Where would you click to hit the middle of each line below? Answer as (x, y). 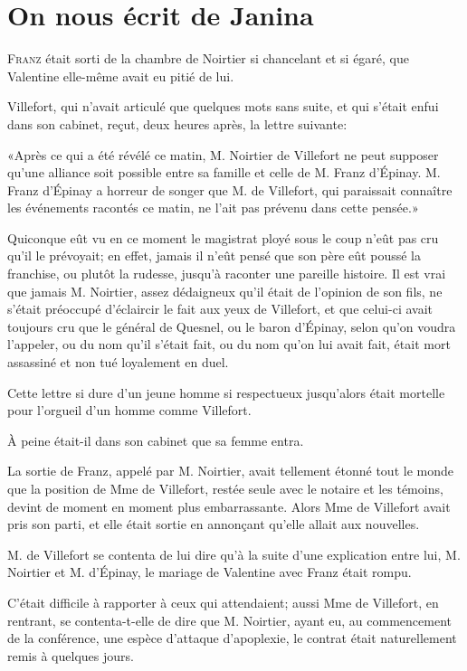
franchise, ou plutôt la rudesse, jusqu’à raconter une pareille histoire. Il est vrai (227, 274)
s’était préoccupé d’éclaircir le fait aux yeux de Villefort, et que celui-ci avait (220, 309)
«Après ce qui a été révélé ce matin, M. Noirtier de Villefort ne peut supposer (223, 154)
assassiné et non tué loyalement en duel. (118, 362)
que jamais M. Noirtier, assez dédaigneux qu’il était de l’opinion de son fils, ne (225, 291)
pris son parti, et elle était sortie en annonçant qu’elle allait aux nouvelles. (214, 524)
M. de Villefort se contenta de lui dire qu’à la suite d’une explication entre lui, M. (234, 554)
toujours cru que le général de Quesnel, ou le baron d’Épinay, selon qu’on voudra (232, 326)
